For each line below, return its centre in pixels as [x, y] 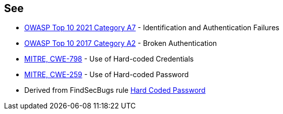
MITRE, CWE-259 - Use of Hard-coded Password [107, 75]
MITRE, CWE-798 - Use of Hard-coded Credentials [109, 59]
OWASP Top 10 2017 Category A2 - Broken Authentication [121, 43]
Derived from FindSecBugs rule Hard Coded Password [115, 90]
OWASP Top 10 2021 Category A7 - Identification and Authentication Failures [152, 28]
